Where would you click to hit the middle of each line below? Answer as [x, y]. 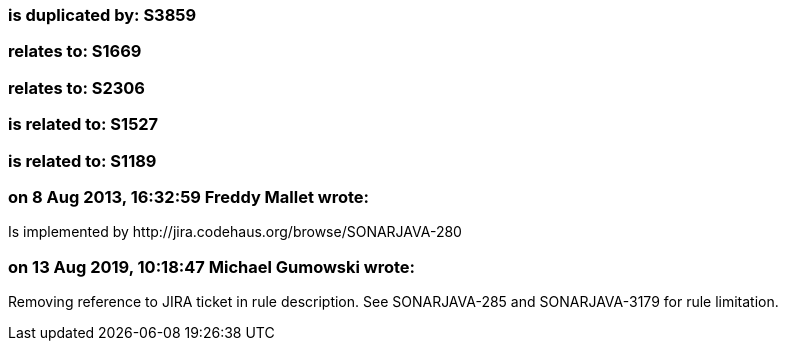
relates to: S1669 [75, 51]
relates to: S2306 [76, 87]
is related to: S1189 [82, 160]
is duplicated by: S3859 [102, 15]
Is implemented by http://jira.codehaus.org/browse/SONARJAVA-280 [235, 232]
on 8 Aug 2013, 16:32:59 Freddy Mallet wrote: [189, 196]
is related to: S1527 [83, 124]
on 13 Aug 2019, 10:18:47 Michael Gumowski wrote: [212, 266]
